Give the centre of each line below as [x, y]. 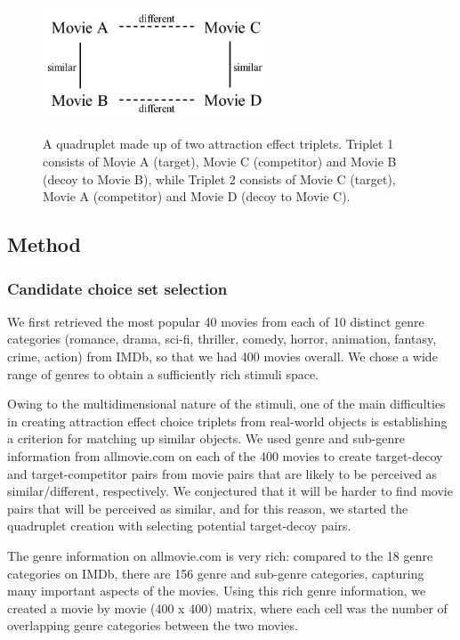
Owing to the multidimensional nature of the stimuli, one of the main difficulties [226, 404]
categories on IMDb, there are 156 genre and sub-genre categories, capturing [216, 573]
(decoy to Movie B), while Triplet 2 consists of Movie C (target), [219, 178]
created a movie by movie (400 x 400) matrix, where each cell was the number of [227, 608]
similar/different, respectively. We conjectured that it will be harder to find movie [230, 491]
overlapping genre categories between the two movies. [153, 625]
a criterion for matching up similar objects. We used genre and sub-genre [206, 438]
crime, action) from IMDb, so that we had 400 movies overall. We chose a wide [222, 356]
